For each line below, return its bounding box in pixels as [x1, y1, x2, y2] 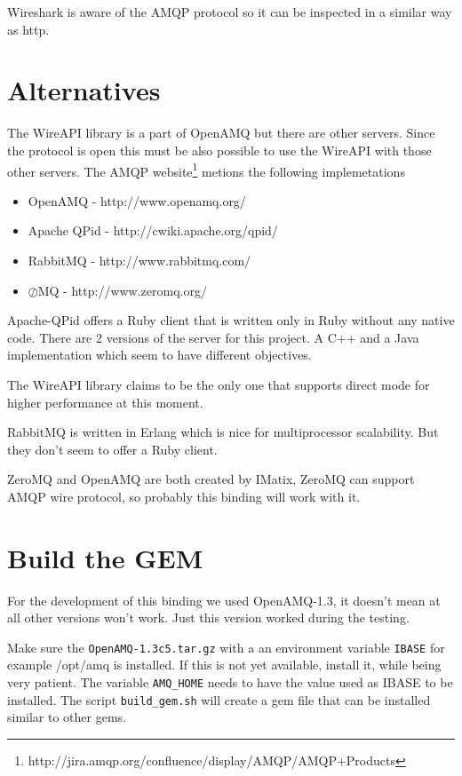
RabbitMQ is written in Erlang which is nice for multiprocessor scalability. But [7, 423, 439, 441]
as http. [7, 20, 50, 38]
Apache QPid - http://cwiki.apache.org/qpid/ [28, 221, 278, 240]
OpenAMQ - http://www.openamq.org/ [28, 191, 246, 210]
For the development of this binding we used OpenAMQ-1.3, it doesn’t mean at [7, 590, 441, 609]
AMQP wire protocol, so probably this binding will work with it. [7, 487, 361, 505]
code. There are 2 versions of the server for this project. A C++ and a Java [7, 328, 419, 346]
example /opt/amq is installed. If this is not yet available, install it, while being [7, 655, 442, 674]
